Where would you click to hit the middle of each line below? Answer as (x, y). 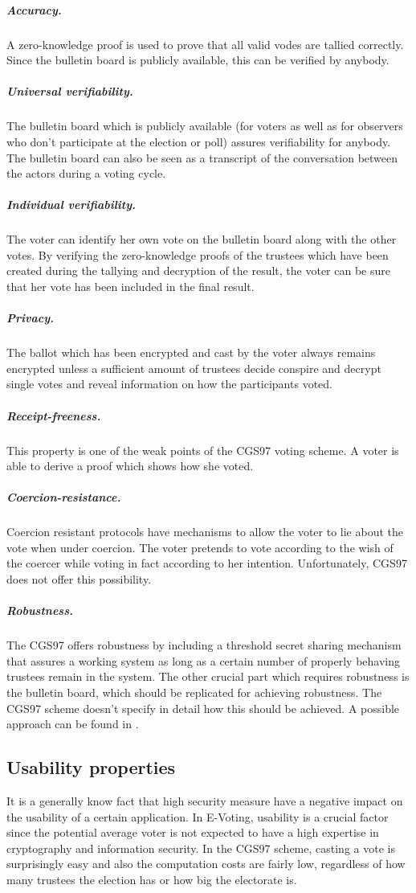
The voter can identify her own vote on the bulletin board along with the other (202, 239)
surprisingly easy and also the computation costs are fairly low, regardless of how (206, 864)
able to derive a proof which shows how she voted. (130, 466)
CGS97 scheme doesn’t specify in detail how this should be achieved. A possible (203, 708)
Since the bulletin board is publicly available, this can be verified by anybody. (198, 60)
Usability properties (91, 767)
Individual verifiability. (71, 205)
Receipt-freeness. (54, 415)
